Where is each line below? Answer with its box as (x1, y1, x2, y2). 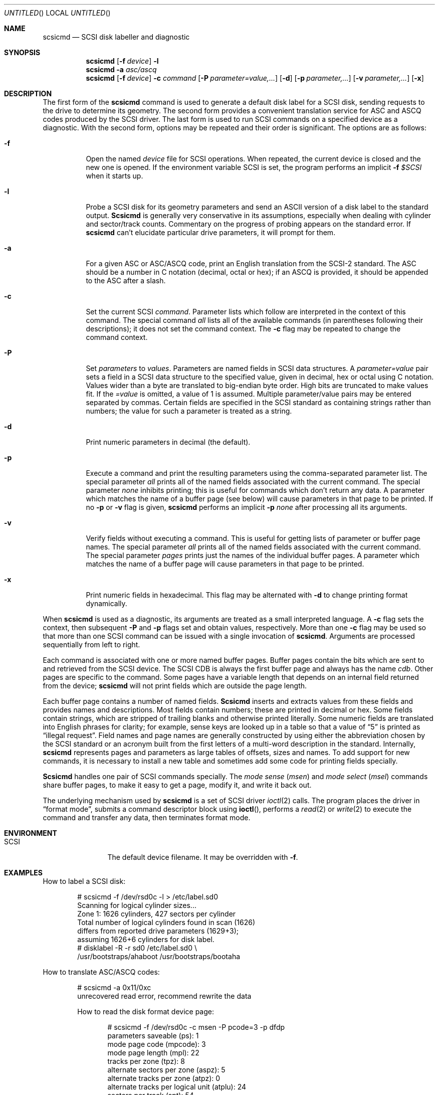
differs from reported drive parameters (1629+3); (77, 927, 239, 935)
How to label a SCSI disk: (43, 877, 126, 885)
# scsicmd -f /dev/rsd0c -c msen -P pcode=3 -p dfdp (107, 1023, 285, 1031)
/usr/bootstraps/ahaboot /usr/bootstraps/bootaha (77, 952, 241, 961)
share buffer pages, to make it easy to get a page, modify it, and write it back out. (43, 781, 312, 789)
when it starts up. (86, 171, 143, 180)
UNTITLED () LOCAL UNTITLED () (4, 9, 111, 17)
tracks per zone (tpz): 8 (107, 1057, 185, 1065)
